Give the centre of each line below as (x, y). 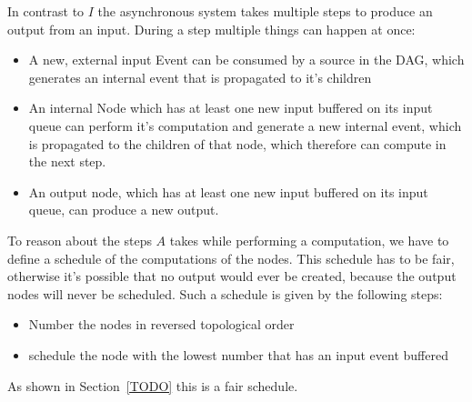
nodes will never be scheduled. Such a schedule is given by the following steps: (225, 293)
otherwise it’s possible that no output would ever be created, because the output (232, 276)
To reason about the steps (80, 240)
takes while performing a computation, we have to (309, 240)
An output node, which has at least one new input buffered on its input (228, 191)
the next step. (67, 161)
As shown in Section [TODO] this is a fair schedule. (153, 385)
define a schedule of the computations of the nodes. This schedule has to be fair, (231, 258)
